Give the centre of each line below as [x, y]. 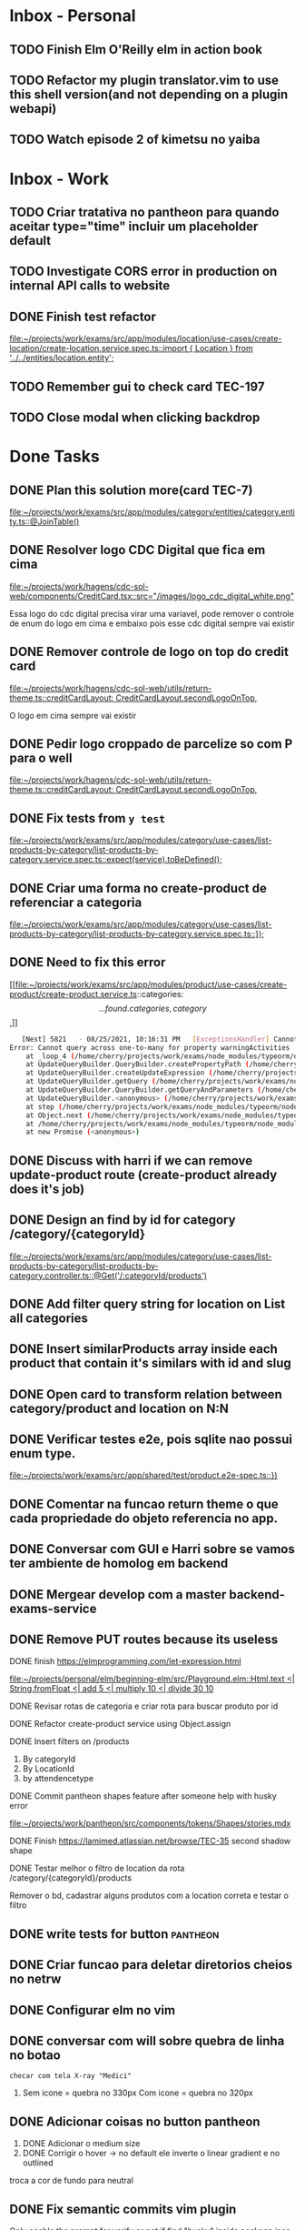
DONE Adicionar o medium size [81, 2144]
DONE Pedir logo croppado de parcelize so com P [151, 744]
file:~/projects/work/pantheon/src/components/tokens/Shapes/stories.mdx [150, 1823]
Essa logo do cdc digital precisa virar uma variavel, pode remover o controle [152, 613]
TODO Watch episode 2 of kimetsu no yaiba [135, 140]
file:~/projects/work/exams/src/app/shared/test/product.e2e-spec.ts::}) [144, 1476]
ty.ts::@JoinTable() [44, 521]
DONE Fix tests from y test [88, 818]
